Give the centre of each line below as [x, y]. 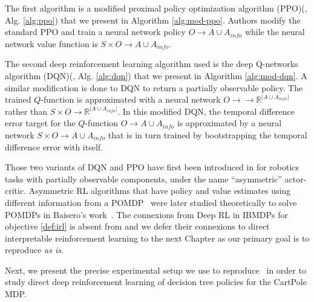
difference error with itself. [54, 146]
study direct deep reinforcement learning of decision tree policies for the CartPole [156, 282]
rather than [26, 111]
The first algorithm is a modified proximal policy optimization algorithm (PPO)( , [156, 8]
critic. [16, 191]
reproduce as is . [34, 250]
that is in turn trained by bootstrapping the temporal [208, 134]
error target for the [40, 123]
